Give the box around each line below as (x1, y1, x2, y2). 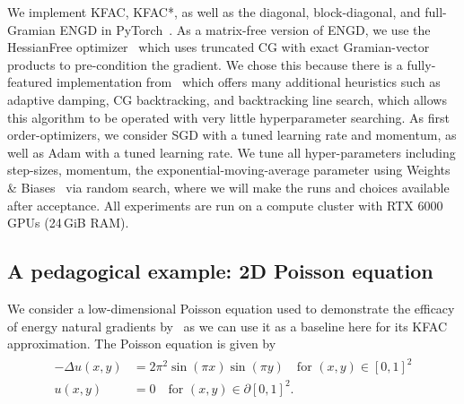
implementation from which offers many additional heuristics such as (56, 73, 441, 91)
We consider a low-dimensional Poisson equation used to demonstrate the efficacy (7, 298, 455, 317)
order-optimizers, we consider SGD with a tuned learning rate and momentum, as (7, 125, 457, 144)
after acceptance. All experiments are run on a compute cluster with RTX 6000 (7, 195, 443, 214)
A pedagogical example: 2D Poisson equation (7, 257, 433, 285)
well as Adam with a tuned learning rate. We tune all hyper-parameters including (7, 142, 456, 161)
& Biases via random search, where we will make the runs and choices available (7, 177, 450, 196)
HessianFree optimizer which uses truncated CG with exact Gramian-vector (7, 38, 430, 56)
